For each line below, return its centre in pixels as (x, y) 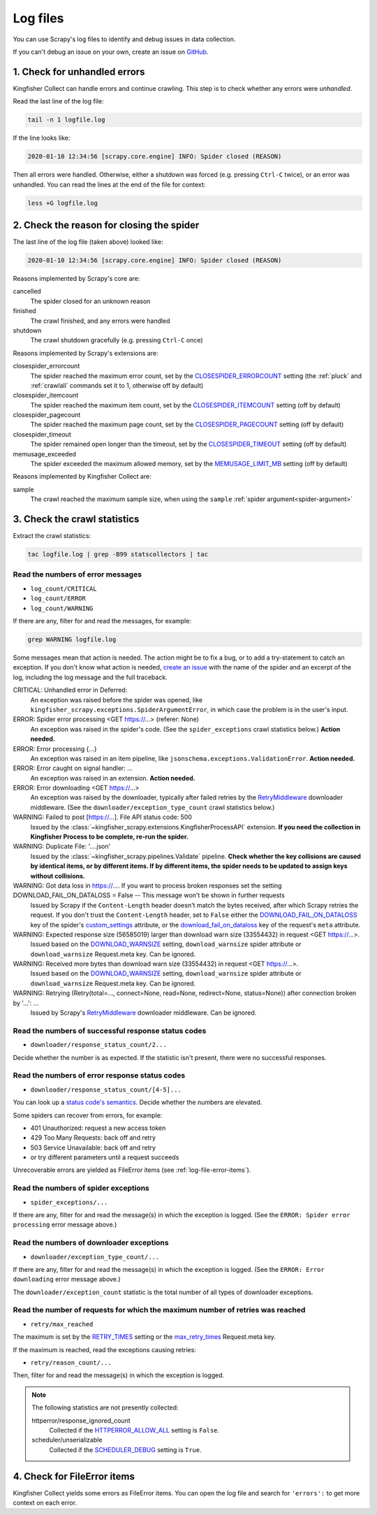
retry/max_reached (62, 1324)
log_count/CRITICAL (64, 588)
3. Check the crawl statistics (76, 520)
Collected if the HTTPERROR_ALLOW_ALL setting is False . (134, 1430)
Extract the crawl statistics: (52, 536)
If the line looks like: (42, 138)
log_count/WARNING (62, 608)
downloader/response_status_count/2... (98, 1045)
